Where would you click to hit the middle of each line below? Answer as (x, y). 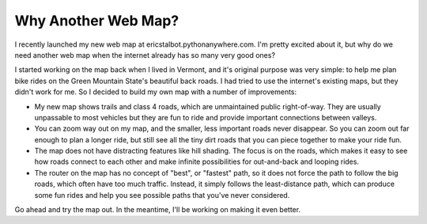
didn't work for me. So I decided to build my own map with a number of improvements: (156, 92)
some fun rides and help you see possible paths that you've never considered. (162, 195)
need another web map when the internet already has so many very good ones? (145, 55)
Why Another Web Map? (97, 21)
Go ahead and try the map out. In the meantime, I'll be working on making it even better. (157, 210)
